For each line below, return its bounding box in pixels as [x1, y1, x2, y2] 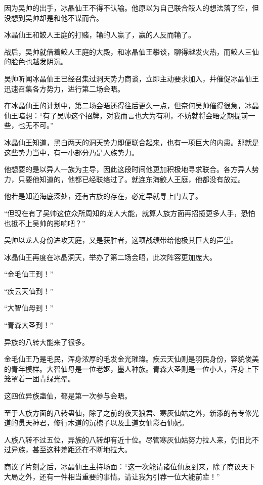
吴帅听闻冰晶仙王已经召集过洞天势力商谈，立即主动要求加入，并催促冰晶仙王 [4, 73, 259, 83]
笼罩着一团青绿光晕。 [4, 373, 75, 384]
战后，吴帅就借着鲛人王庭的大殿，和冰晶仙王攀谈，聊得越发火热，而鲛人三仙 [4, 46, 259, 57]
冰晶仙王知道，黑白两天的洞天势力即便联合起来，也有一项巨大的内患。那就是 [4, 137, 259, 147]
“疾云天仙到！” [4, 285, 54, 296]
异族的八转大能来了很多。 [4, 336, 89, 347]
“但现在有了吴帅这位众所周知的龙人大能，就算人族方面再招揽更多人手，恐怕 [4, 207, 255, 218]
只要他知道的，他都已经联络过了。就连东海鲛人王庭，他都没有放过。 [18, 173, 245, 184]
